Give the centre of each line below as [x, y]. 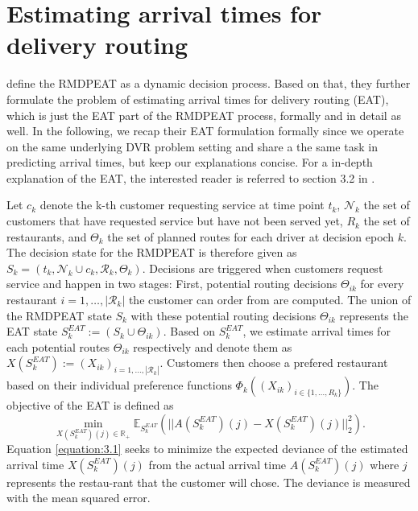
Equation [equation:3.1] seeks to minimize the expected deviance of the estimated [207, 449]
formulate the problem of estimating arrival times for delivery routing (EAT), [198, 99]
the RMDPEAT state [59, 315]
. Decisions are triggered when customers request [263, 268]
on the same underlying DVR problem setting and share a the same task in [192, 146]
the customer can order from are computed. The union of [270, 300]
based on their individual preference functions [119, 385]
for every [382, 284]
